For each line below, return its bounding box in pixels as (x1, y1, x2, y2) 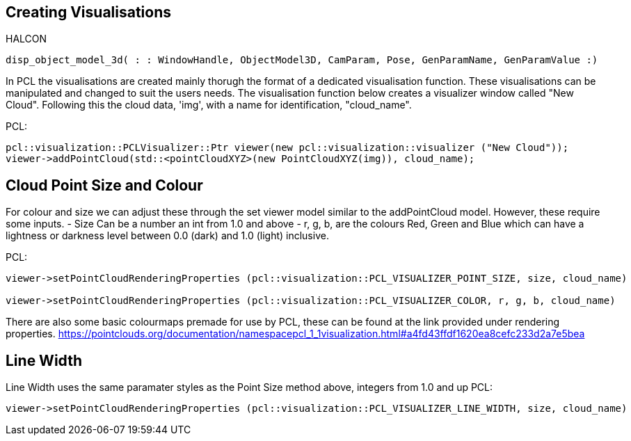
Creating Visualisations (6, 3, 172, 21)
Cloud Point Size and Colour (6, 176, 203, 194)
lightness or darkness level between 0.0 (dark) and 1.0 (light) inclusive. (6, 230, 329, 242)
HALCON (6, 33, 47, 45)
